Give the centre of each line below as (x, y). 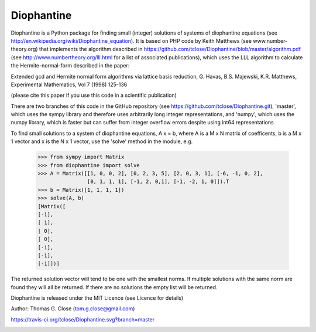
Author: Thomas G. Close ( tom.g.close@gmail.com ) (73, 309)
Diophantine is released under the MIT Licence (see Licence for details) (97, 298)
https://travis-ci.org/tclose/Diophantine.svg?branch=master (83, 319)
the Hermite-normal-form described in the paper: (70, 66)
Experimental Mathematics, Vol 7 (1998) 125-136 (69, 84)
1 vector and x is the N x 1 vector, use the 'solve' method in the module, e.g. (102, 141)
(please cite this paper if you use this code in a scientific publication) (94, 95)
